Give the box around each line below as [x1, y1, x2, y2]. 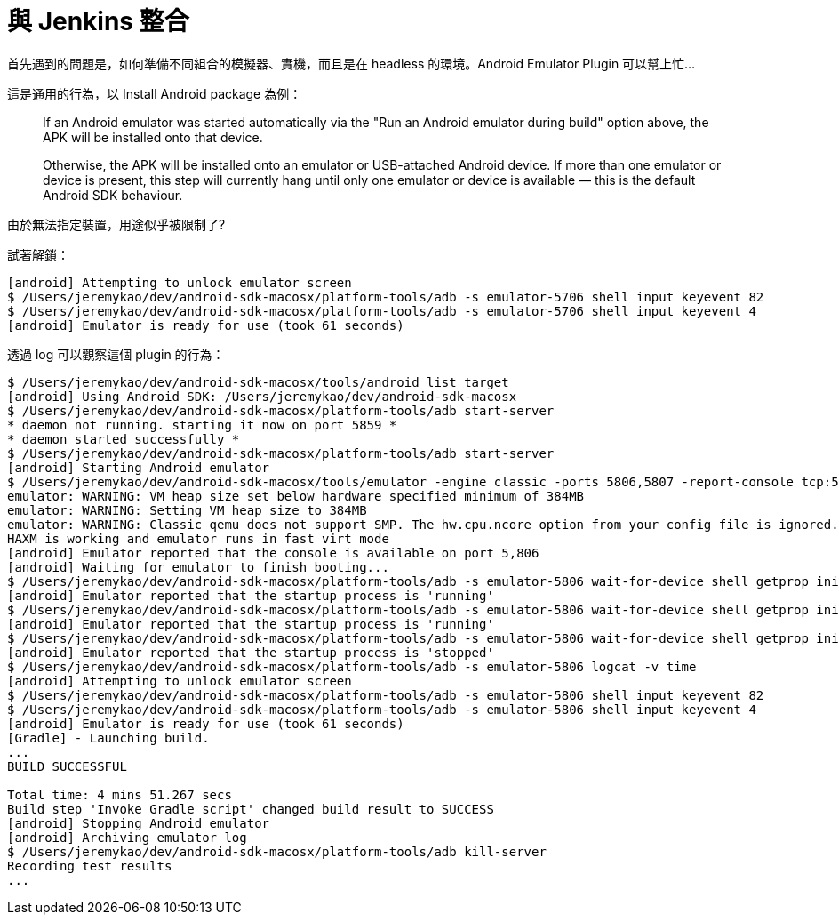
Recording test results [7, 858, 172, 873]
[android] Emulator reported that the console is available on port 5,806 [7, 545, 539, 560]
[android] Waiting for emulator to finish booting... [7, 559, 389, 574]
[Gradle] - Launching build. [7, 730, 210, 745]
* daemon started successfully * [7, 431, 240, 446]
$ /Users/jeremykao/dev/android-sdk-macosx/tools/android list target [7, 374, 509, 389]
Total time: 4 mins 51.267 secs [7, 787, 232, 802]
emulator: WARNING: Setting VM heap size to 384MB [7, 502, 367, 517]
